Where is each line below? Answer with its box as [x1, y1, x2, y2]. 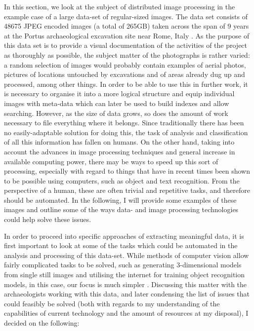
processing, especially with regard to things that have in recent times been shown [4, 166, 250, 176]
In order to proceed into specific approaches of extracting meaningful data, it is [4, 230, 244, 241]
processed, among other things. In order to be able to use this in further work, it [4, 78, 248, 89]
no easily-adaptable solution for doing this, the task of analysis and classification [4, 127, 248, 137]
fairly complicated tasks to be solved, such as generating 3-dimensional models [4, 259, 242, 270]
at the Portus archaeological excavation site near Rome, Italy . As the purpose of [4, 30, 250, 40]
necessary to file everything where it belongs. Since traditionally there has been [4, 117, 244, 128]
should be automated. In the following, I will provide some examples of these [4, 194, 237, 205]
